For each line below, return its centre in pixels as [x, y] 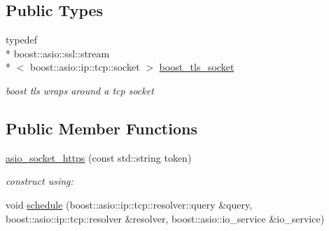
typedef [22, 40]
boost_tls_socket [197, 67]
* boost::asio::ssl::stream [58, 53]
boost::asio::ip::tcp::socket [85, 67]
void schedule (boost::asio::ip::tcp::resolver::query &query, [129, 204]
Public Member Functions [101, 128]
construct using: [40, 181]
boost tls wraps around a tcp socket [80, 90]
